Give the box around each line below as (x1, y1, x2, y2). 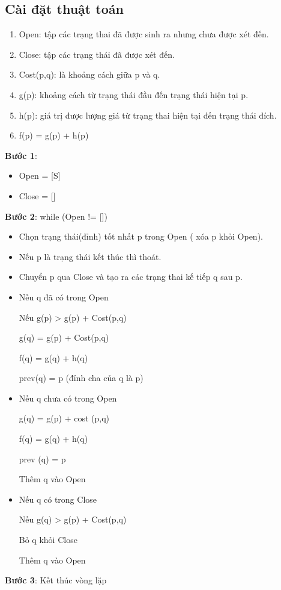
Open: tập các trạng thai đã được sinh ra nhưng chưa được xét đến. (19, 28, 269, 40)
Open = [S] (19, 169, 61, 182)
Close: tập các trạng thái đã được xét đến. (19, 48, 175, 60)
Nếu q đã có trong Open (19, 290, 109, 303)
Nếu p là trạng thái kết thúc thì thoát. (19, 250, 162, 262)
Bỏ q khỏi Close (19, 533, 77, 546)
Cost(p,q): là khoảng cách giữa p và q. (19, 68, 160, 81)
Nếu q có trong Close (19, 492, 97, 505)
